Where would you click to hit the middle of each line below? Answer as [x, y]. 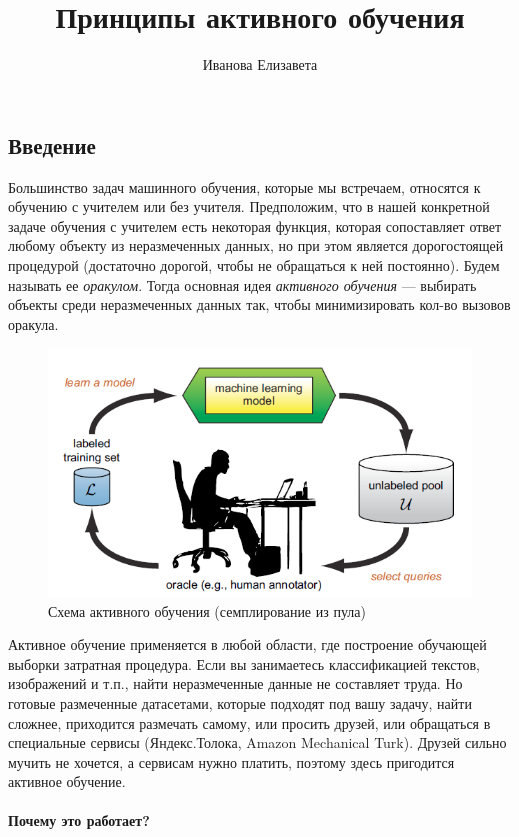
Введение [52, 144]
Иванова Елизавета [260, 64]
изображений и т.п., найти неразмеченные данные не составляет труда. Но [235, 683]
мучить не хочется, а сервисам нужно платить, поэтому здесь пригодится [231, 761]
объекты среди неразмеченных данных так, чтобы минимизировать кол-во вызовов [259, 304]
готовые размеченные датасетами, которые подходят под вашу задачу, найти [240, 702]
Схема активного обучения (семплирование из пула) [207, 610]
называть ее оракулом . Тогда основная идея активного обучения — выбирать [242, 284]
